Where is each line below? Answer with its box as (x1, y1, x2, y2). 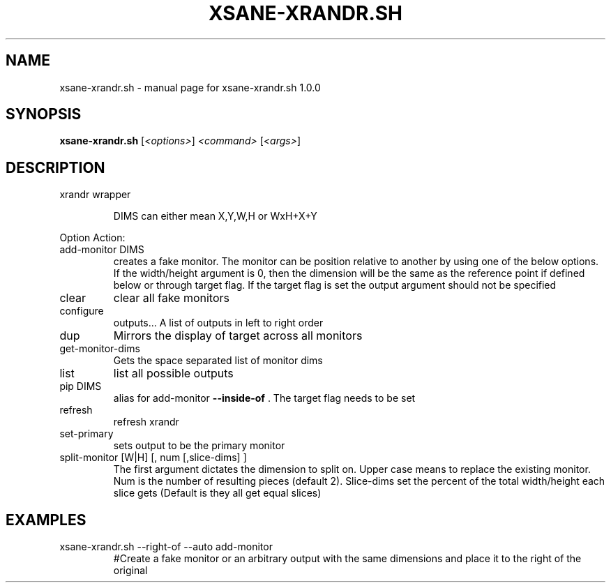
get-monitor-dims (59, 342, 140, 355)
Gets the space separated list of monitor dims (113, 354, 323, 367)
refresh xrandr (113, 416, 179, 428)
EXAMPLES (6, 511, 86, 529)
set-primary (59, 428, 114, 440)
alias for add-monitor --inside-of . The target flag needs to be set (113, 392, 416, 405)
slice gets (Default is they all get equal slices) (113, 487, 322, 499)
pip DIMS (59, 380, 102, 393)
